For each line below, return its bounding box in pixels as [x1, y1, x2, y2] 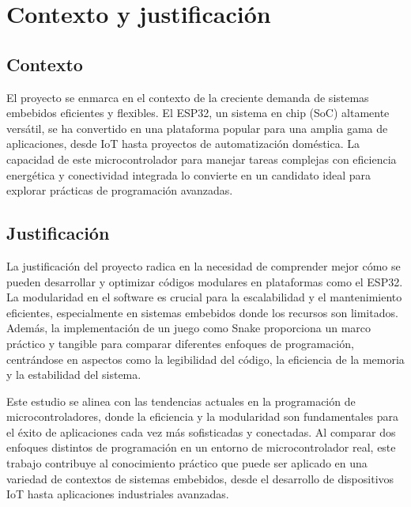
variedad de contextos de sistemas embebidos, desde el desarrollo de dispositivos [6, 470, 394, 486]
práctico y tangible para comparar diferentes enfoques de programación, [6, 335, 354, 351]
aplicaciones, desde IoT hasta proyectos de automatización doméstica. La [6, 135, 360, 152]
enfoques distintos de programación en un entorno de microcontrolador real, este [6, 439, 396, 456]
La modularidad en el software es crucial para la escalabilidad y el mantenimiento [6, 289, 402, 305]
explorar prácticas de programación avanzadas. [6, 182, 233, 199]
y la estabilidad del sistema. [6, 366, 141, 383]
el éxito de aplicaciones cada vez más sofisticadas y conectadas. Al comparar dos [6, 423, 396, 440]
